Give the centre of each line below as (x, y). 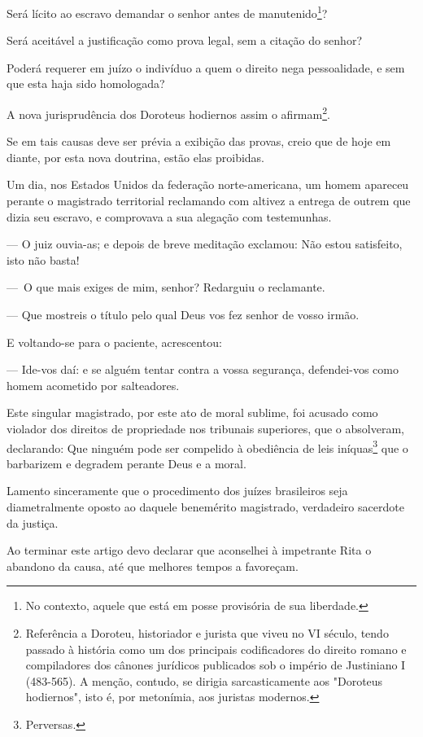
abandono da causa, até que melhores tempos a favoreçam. (153, 566)
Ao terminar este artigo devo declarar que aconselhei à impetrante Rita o (189, 550)
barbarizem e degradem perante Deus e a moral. (126, 463)
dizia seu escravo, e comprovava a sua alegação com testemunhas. (169, 216)
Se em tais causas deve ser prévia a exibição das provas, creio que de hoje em (199, 141)
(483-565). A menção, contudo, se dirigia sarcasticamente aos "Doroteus (204, 680)
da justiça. (33, 522)
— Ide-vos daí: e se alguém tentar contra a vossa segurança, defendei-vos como (203, 369)
